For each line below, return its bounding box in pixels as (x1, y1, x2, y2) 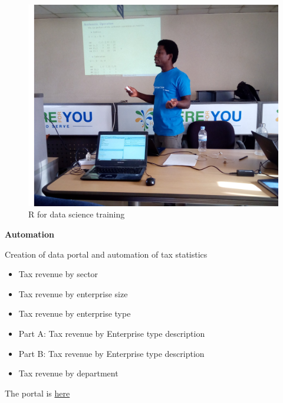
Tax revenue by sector (18, 268, 98, 280)
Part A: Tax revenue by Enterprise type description (18, 327, 205, 339)
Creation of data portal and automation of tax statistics (5, 248, 208, 260)
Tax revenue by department (18, 367, 119, 379)
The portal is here (5, 386, 70, 399)
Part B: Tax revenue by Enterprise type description (18, 347, 205, 359)
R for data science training (28, 208, 125, 220)
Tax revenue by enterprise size (18, 287, 128, 300)
